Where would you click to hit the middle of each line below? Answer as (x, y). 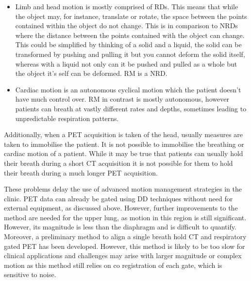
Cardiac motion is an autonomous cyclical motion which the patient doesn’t (128, 89)
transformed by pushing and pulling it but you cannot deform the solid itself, (130, 54)
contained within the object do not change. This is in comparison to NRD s (126, 26)
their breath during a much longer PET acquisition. (81, 172)
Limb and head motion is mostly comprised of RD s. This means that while (127, 6)
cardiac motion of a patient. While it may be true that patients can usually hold (124, 153)
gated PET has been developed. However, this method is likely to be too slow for (125, 246)
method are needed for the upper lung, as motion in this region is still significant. (125, 217)
